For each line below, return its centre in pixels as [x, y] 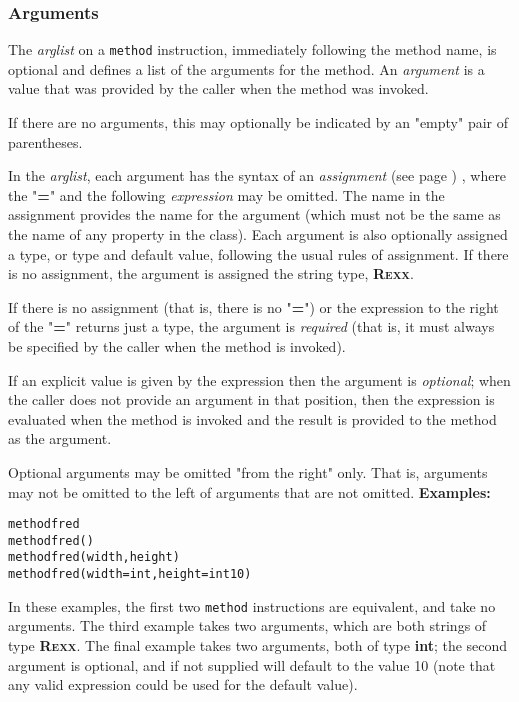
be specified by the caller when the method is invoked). [177, 346]
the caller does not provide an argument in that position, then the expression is [251, 399]
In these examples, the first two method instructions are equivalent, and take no [252, 605]
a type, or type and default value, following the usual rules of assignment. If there [258, 253]
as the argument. [60, 438]
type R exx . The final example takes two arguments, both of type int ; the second [258, 645]
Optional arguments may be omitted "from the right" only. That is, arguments [248, 471]
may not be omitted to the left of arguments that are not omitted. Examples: [249, 491]
